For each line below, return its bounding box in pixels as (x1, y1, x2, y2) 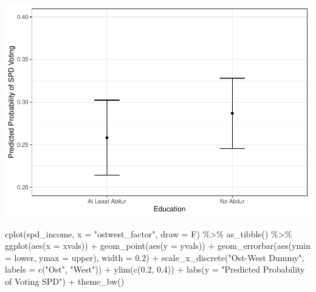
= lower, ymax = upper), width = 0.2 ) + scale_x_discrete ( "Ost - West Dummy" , (5, 251, 304, 263)
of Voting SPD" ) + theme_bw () (5, 274, 125, 287)
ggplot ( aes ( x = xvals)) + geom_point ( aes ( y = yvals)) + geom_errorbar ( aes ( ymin (5, 239, 311, 252)
